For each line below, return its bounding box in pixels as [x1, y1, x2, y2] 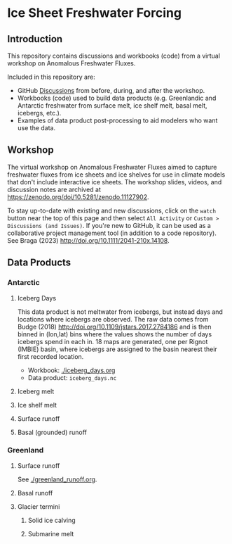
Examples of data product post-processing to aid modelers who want [17, 116, 218, 125]
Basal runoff [17, 488, 53, 497]
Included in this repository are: [7, 72, 96, 81]
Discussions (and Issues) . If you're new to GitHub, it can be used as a [7, 221, 212, 229]
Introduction [7, 33, 63, 45]
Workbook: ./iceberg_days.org [27, 366, 116, 374]
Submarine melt [27, 529, 74, 538]
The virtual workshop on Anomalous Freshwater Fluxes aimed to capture [7, 163, 217, 171]
